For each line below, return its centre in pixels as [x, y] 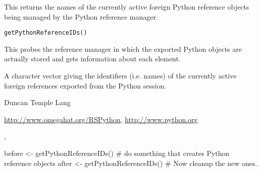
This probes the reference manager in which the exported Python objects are [123, 49]
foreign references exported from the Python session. [85, 85]
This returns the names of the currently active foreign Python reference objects [127, 7]
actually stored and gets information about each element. [92, 59]
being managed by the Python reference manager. [81, 16]
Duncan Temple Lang [37, 102]
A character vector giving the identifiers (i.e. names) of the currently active [120, 76]
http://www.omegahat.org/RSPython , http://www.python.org [101, 119]
